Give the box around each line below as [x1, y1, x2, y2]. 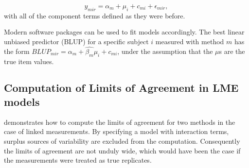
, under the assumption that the [117, 46, 213, 56]
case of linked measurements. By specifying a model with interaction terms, [4, 126, 229, 136]
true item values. [4, 56, 54, 66]
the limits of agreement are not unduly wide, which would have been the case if [4, 145, 241, 155]
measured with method [155, 36, 224, 46]
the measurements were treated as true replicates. [4, 155, 152, 165]
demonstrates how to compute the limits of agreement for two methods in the [4, 117, 235, 127]
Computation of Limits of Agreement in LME [4, 80, 239, 95]
